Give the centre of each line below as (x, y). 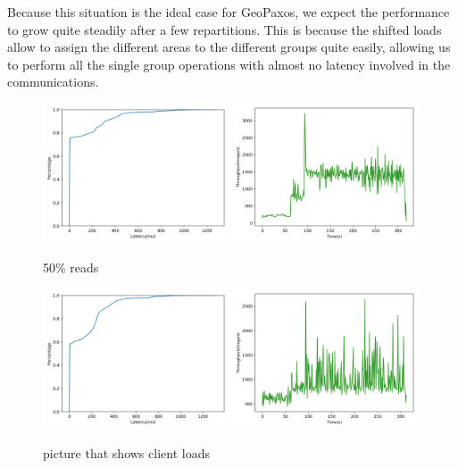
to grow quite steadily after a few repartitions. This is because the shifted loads (225, 29)
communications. (53, 82)
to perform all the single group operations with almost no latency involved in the (229, 64)
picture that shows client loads (126, 453)
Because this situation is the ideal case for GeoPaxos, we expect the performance (229, 12)
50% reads (71, 267)
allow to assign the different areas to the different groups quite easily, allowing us (229, 47)
